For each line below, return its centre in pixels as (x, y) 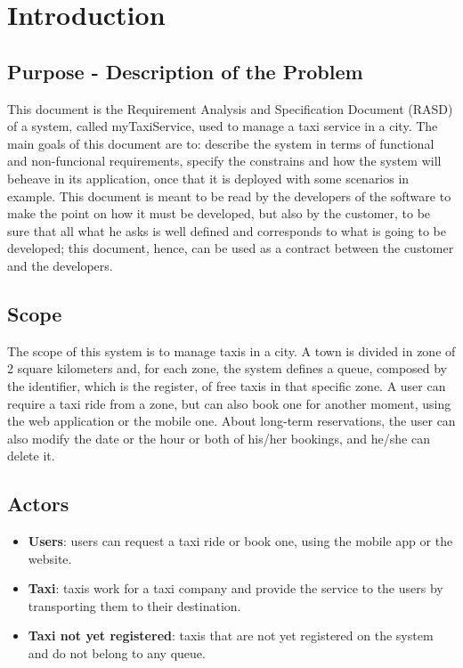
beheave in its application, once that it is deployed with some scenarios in (208, 178)
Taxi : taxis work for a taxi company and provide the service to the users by (236, 588)
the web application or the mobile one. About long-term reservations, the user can (231, 421)
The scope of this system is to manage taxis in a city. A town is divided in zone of (231, 350)
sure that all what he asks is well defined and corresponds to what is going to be (227, 230)
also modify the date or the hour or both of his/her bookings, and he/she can (219, 438)
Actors (38, 504)
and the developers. (60, 265)
